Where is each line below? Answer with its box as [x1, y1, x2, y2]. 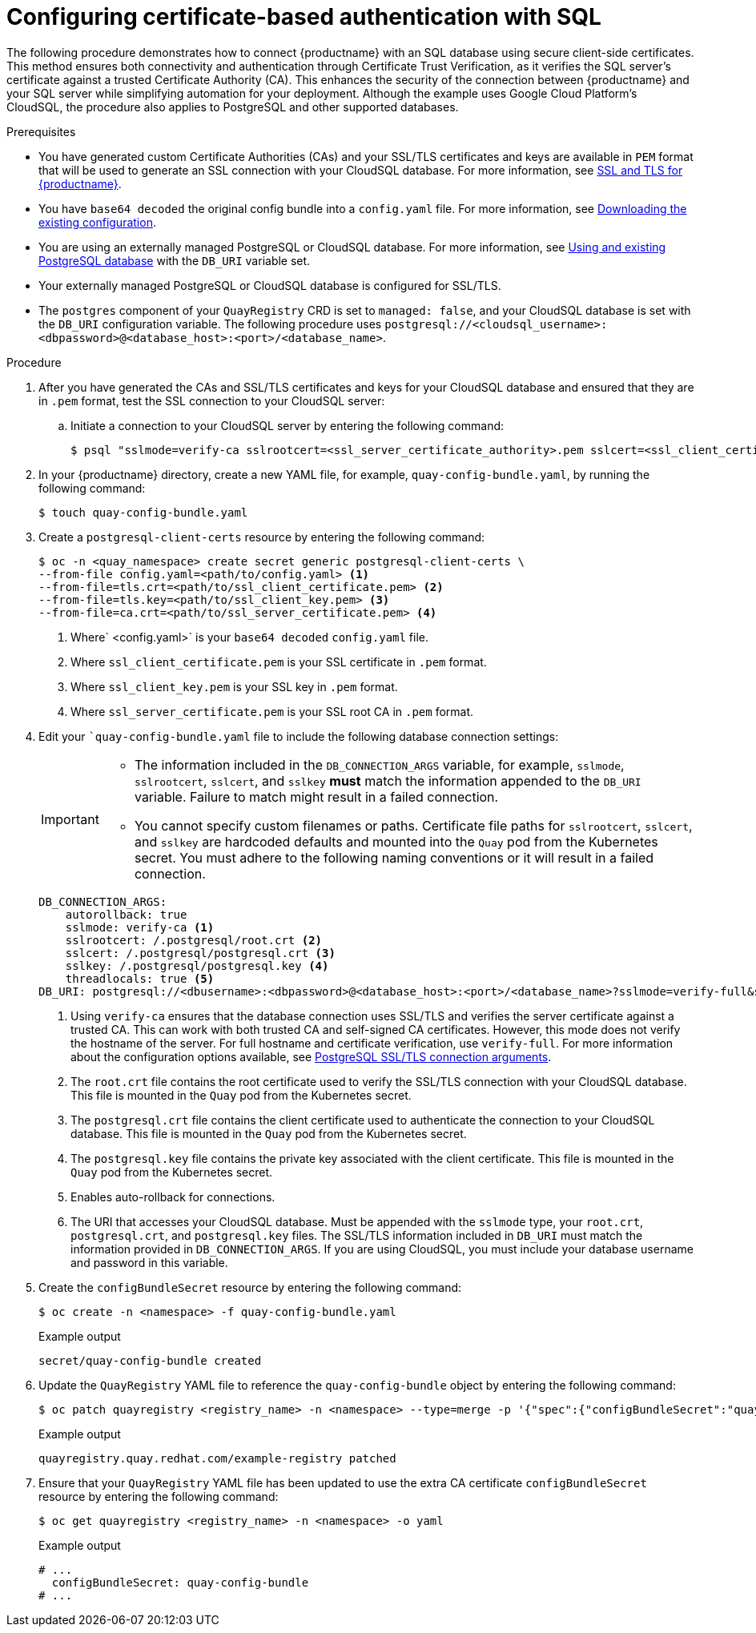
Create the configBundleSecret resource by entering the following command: [38, 1280, 462, 1294]
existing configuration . [38, 215, 156, 229]
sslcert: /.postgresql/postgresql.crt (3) [65, 946, 336, 959]
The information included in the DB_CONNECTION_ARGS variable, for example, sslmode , [134, 756, 625, 773]
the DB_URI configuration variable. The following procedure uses [38, 316, 382, 331]
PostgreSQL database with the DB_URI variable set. [38, 253, 311, 267]
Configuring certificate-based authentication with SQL [6, 3, 601, 30]
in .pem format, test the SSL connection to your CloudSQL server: [38, 393, 385, 408]
